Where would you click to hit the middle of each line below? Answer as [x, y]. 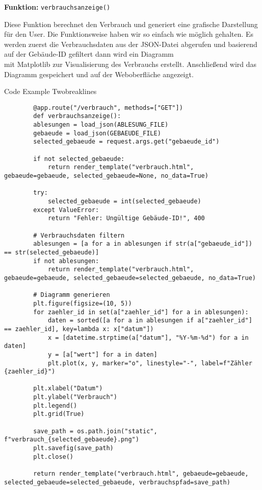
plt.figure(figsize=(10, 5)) [83, 303]
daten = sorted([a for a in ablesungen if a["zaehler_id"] [150, 321]
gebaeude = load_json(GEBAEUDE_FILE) [97, 133]
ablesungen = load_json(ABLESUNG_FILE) [101, 125]
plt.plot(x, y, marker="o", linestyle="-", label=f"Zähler [150, 363]
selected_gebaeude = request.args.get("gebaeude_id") [126, 142]
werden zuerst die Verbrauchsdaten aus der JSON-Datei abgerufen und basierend [131, 44]
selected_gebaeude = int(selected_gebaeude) [124, 202]
